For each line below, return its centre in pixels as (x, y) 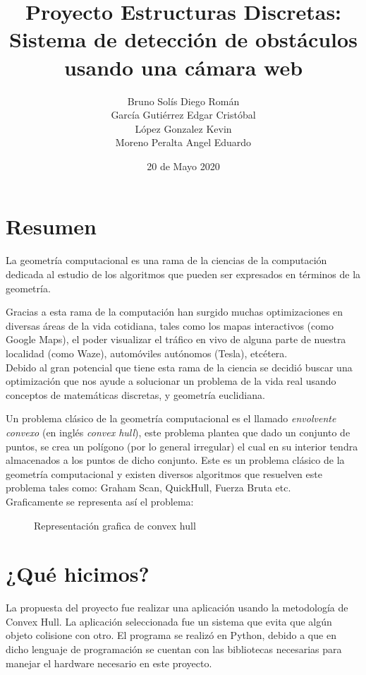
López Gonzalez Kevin (183, 128)
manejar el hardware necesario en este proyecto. (109, 663)
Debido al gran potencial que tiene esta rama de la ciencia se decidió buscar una (179, 367)
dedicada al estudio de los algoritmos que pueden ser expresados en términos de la (183, 274)
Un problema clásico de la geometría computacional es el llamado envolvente (171, 418)
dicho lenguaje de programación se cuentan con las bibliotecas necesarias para (174, 649)
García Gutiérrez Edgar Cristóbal (183, 115)
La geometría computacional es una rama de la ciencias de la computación (166, 260)
